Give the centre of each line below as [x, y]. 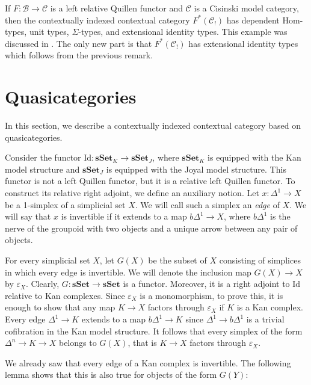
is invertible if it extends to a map [124, 216]
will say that [28, 216]
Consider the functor [43, 157]
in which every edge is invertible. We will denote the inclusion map [128, 272]
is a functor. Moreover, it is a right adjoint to [206, 284]
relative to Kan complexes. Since [65, 295]
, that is [142, 343]
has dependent [253, 20]
